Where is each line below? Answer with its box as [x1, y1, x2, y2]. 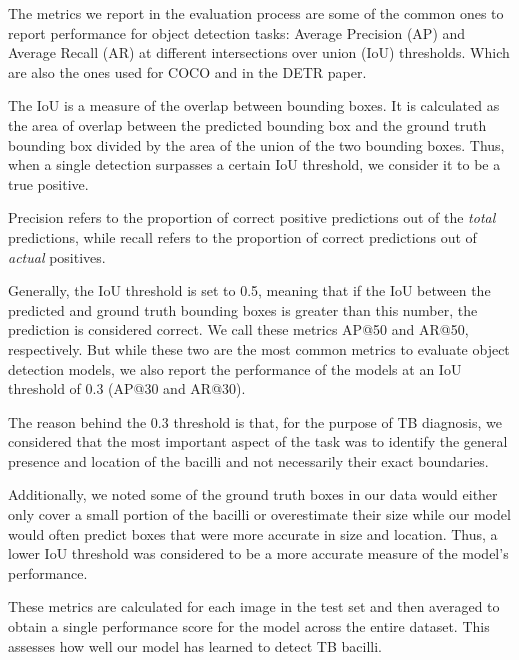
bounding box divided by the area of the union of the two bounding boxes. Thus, [8, 134, 505, 155]
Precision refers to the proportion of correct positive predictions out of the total [8, 207, 496, 228]
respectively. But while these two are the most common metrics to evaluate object [8, 338, 510, 359]
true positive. [8, 173, 89, 194]
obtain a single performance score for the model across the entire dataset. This [8, 616, 490, 637]
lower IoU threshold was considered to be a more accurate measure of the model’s [8, 543, 509, 564]
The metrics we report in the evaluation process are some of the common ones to [8, 3, 504, 23]
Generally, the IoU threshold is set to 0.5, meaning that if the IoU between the [8, 280, 491, 301]
